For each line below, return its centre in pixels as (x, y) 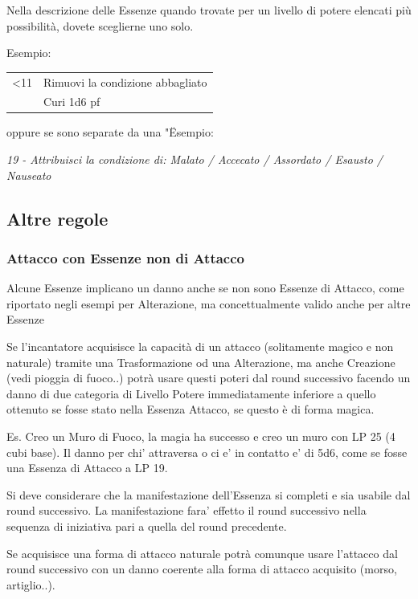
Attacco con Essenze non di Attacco (125, 257)
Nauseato (29, 175)
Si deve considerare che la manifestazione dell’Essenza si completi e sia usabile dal (209, 494)
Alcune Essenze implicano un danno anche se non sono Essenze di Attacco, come (205, 288)
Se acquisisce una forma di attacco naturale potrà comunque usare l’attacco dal (202, 553)
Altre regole (57, 218)
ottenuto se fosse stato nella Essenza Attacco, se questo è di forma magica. (191, 409)
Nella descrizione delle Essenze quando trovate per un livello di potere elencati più (209, 10)
